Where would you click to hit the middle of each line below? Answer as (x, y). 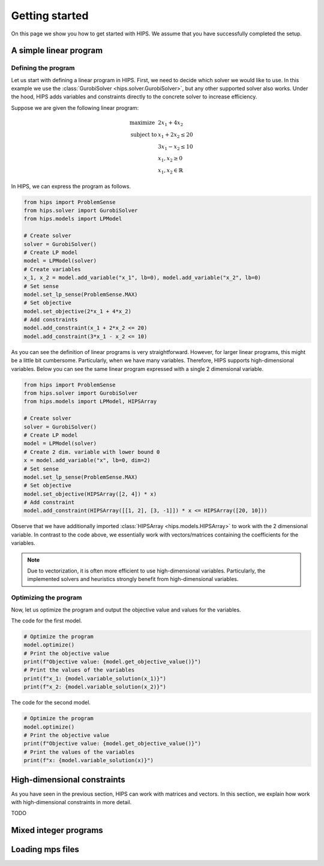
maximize (142, 123)
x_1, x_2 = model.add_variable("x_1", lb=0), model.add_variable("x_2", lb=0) (142, 278)
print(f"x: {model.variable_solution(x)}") (89, 760)
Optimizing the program (46, 598)
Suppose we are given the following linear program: (75, 107)
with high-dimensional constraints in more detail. (71, 802)
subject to (144, 134)
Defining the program (43, 68)
